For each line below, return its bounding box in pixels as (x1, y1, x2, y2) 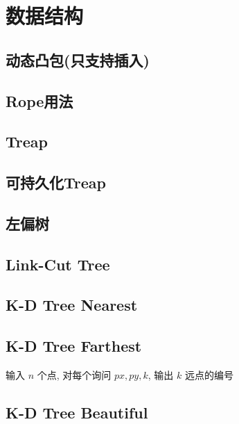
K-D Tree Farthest (6, 335, 142, 357)
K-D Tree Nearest (6, 294, 138, 316)
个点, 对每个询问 (37, 368, 112, 382)
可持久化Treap (6, 172, 106, 193)
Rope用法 (6, 90, 73, 111)
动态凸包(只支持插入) (6, 49, 150, 70)
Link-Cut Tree (6, 253, 110, 275)
